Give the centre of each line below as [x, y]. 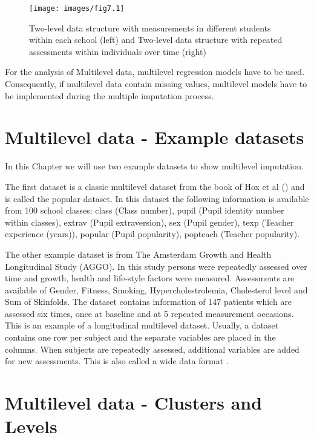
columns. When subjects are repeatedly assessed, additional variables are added [152, 349]
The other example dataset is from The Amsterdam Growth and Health [138, 254]
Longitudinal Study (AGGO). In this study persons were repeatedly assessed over [156, 266]
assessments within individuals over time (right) [118, 51]
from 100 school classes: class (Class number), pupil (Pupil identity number [145, 210]
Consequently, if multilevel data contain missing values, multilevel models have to [156, 84]
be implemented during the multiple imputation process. [110, 95]
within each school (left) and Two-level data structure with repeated [156, 40]
